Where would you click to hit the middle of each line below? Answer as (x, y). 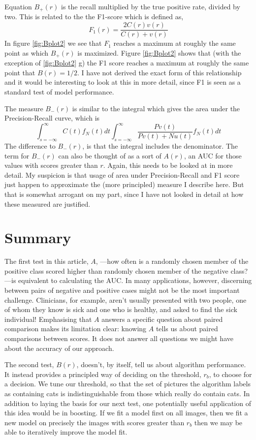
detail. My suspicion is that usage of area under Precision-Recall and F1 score (122, 174)
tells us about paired (187, 329)
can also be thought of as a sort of (110, 155)
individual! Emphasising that (48, 319)
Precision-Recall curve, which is (52, 118)
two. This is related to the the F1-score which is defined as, (94, 16)
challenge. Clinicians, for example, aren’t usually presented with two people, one (126, 299)
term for (17, 155)
